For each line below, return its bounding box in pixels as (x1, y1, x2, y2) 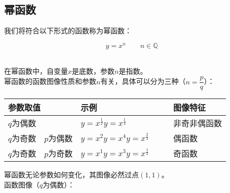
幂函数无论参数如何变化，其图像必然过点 (4, 169, 139, 180)
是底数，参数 (72, 66, 115, 76)
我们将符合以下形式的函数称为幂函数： (4, 25, 132, 36)
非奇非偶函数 (173, 117, 222, 129)
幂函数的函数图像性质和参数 (4, 76, 96, 86)
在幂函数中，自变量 (4, 66, 68, 76)
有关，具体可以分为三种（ (100, 76, 186, 86)
